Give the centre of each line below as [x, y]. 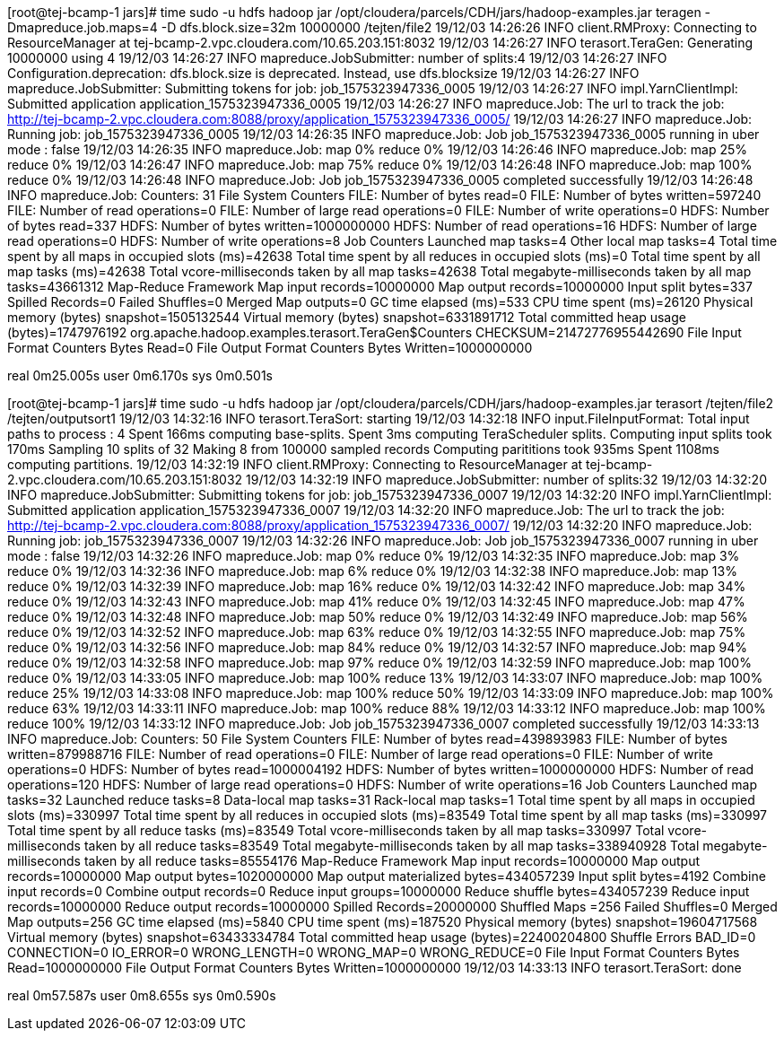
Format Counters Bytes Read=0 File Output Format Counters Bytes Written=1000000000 [270, 348]
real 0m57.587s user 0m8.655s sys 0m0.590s [142, 995]
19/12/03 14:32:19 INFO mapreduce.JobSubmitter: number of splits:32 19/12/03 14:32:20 [506, 480]
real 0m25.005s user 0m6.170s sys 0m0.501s [140, 375]
